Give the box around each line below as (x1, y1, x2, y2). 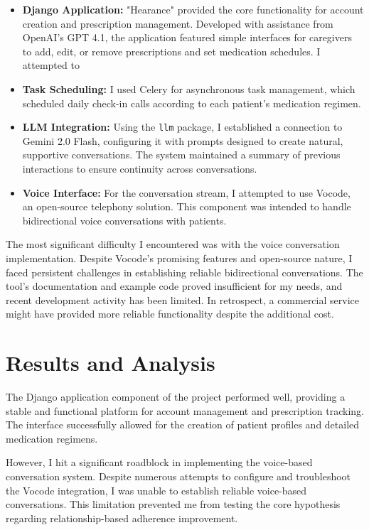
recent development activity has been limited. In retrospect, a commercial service (6, 292, 359, 307)
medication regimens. (6, 431, 98, 445)
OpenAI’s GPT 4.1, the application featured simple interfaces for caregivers (22, 30, 352, 45)
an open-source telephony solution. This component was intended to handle (22, 199, 351, 214)
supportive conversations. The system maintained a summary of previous (22, 147, 341, 162)
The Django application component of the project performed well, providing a (6, 389, 346, 404)
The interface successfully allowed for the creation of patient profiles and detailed (6, 417, 360, 432)
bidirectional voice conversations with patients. (22, 212, 227, 227)
